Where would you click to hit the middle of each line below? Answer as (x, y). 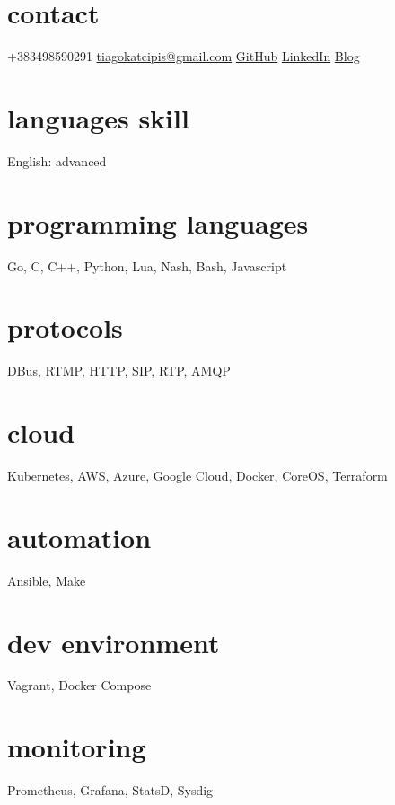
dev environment (114, 642)
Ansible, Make (47, 580)
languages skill (98, 117)
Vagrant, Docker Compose (79, 685)
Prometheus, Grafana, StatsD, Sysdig (110, 790)
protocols (65, 327)
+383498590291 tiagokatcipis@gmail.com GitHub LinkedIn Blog (184, 56)
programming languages (158, 222)
